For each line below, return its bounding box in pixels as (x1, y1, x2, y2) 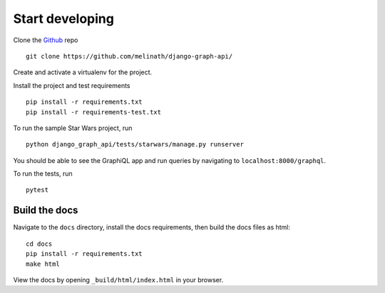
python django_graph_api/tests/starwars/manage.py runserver (26, 140, 244, 149)
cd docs (26, 239, 53, 248)
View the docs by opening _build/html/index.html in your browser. (13, 275, 224, 284)
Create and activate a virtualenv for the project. (13, 68, 153, 76)
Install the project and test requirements (13, 81, 131, 89)
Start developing (13, 11, 114, 26)
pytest (26, 186, 49, 194)
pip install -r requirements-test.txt (26, 108, 162, 116)
